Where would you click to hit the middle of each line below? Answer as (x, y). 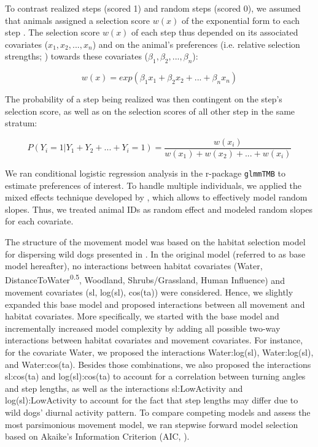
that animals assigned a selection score (78, 20)
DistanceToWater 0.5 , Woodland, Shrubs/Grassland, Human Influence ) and (145, 279)
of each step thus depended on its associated (215, 32)
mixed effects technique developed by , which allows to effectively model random (156, 197)
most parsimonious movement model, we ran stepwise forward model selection (152, 424)
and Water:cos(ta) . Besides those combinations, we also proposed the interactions (158, 364)
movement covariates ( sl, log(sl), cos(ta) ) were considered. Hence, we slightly (149, 292)
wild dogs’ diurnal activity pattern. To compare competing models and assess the (158, 412)
